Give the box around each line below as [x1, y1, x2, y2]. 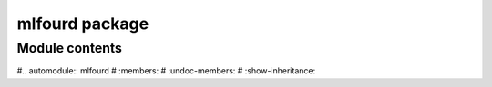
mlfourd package [16, 14, 149, 34]
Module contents [16, 40, 123, 56]
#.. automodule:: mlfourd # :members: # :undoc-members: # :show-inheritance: [16, 65, 316, 76]
